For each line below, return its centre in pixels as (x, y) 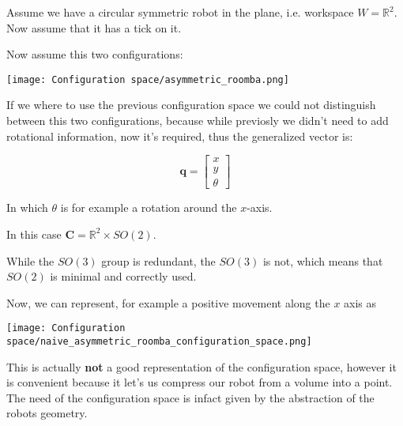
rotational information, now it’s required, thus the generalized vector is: (180, 136)
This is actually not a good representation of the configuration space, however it (201, 366)
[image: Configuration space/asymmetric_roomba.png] (148, 79)
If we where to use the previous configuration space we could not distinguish (191, 105)
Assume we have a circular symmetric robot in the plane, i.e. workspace (180, 12)
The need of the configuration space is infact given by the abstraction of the (190, 397)
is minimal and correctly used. (123, 276)
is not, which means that (323, 260)
